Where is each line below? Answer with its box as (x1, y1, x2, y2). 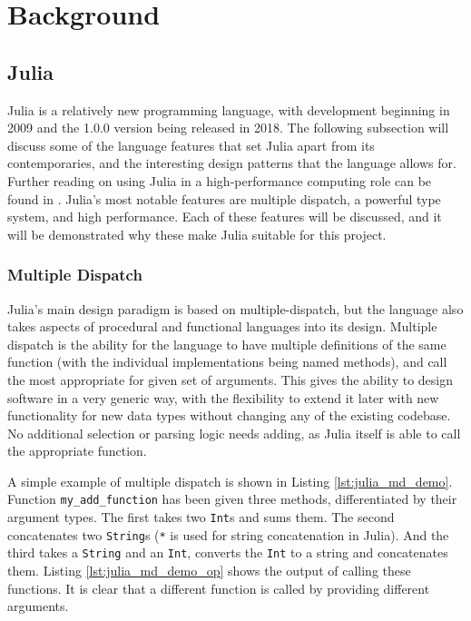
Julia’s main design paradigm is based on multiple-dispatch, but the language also (7, 299, 464, 318)
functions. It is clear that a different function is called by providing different (7, 578, 430, 597)
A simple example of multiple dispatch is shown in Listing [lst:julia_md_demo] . (7, 471, 453, 490)
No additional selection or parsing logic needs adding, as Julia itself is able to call (7, 423, 461, 442)
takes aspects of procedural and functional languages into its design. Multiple (7, 317, 437, 336)
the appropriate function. (7, 441, 147, 460)
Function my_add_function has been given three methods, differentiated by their (7, 489, 457, 508)
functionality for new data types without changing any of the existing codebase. (7, 406, 451, 425)
